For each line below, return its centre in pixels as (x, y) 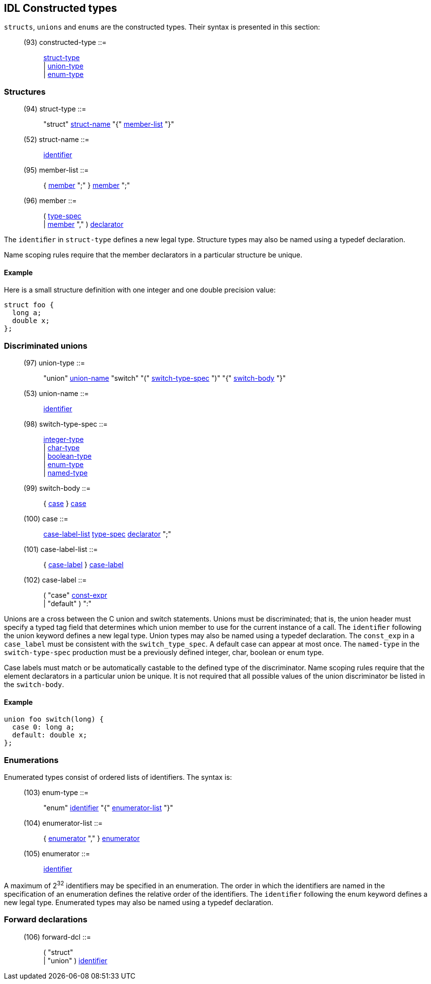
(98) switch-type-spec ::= (66, 424)
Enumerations (31, 760)
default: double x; (50, 735)
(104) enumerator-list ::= (63, 823)
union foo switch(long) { (54, 719)
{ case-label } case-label (84, 565)
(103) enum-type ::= (56, 793)
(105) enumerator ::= (57, 854)
